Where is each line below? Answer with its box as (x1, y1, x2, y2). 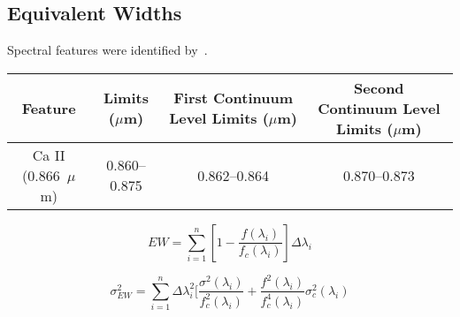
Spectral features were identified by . (7, 41, 208, 59)
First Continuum (173, 87, 293, 109)
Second (354, 77, 404, 98)
